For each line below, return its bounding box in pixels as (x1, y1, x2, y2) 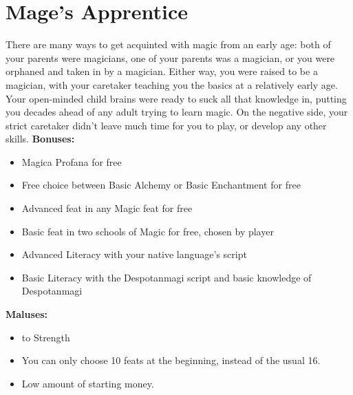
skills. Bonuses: (6, 131, 75, 146)
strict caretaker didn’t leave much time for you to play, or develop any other (6, 118, 327, 132)
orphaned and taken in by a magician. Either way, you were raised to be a (6, 64, 318, 78)
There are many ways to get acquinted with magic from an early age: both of (6, 37, 331, 52)
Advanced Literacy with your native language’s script (21, 247, 247, 261)
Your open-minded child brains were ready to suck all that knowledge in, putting (6, 91, 347, 105)
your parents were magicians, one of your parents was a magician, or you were (6, 50, 335, 65)
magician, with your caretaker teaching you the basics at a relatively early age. (6, 77, 338, 92)
